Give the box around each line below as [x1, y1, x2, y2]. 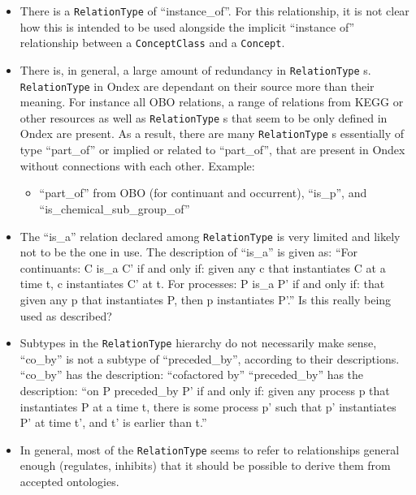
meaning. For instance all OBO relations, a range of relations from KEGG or [19, 93, 404, 110]
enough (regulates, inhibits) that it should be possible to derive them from [19, 457, 391, 474]
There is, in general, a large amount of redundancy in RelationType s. [19, 61, 371, 78]
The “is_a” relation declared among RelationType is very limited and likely [19, 227, 401, 244]
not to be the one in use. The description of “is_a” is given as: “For [19, 243, 357, 260]
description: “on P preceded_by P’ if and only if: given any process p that [19, 381, 390, 398]
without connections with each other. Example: [19, 157, 255, 174]
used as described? [19, 307, 112, 324]
